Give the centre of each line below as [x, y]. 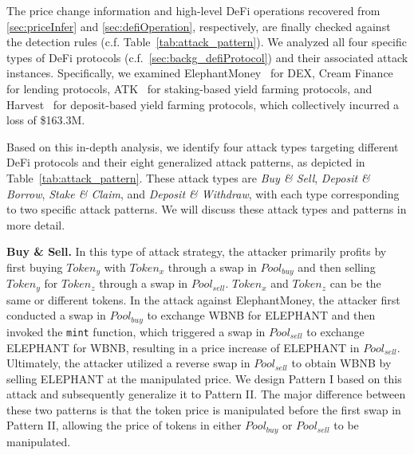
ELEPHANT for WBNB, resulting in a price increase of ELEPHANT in [183, 347]
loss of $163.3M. [46, 120]
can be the [355, 283]
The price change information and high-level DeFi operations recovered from [193, 10]
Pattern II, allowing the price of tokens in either [124, 425]
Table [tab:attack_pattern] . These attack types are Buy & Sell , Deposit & [188, 177]
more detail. [36, 224]
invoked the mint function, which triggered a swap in [136, 331]
